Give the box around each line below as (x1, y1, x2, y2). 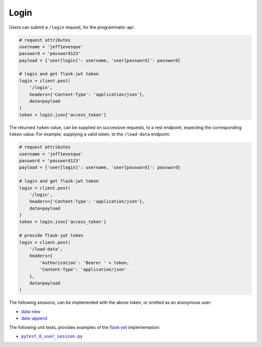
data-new (21, 309, 41, 314)
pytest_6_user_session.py (21, 333, 83, 339)
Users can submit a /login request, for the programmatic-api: (9, 24, 135, 30)
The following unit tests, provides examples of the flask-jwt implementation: (9, 324, 161, 330)
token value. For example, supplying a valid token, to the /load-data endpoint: (9, 131, 170, 137)
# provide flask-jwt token (19, 233, 83, 238)
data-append (21, 315, 48, 321)
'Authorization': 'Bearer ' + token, (39, 260, 130, 265)
